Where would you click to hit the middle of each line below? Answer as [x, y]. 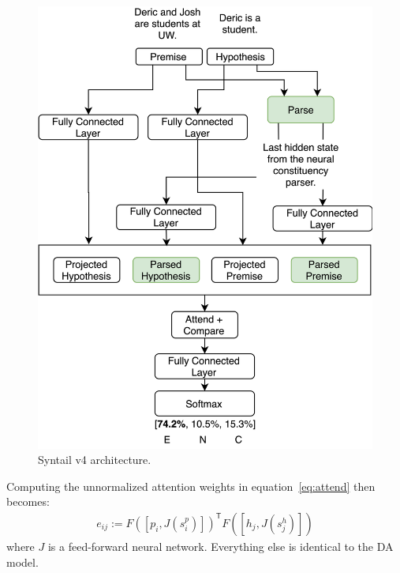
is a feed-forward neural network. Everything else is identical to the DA [221, 546]
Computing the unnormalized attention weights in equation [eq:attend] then [191, 486]
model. [22, 562]
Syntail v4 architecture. [95, 460]
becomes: [28, 501]
